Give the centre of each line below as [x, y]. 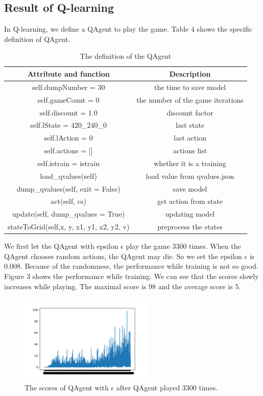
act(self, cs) [69, 201]
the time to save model [190, 87]
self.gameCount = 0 [68, 99]
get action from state [190, 201]
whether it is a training [190, 163]
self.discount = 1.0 [68, 112]
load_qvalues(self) [69, 176]
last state [190, 125]
